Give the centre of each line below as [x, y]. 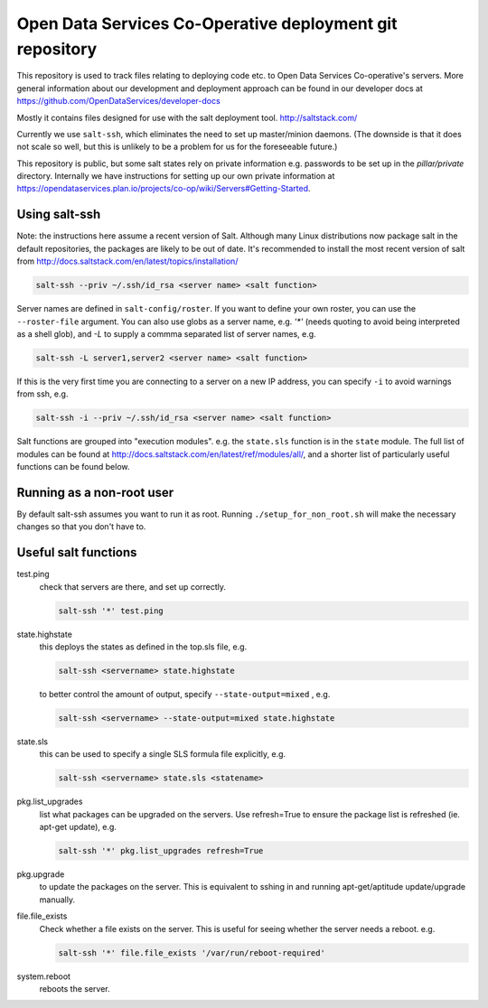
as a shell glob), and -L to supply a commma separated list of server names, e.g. [166, 333]
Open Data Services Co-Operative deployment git [207, 23]
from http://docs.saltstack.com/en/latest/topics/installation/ [127, 261]
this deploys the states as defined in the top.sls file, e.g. [143, 647]
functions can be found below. [73, 467]
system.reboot [44, 976]
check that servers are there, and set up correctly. [132, 586]
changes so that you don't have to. [81, 527]
